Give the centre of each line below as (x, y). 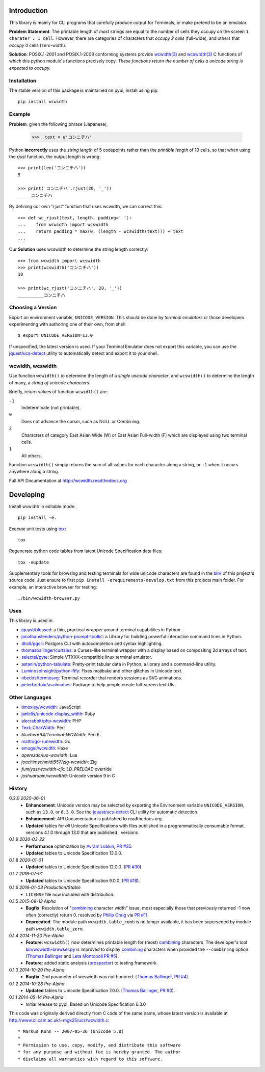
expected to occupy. (30, 68)
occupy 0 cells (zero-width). (38, 45)
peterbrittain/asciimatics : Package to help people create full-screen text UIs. (99, 684)
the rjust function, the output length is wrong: (55, 157)
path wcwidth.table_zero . (55, 929)
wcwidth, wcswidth (33, 366)
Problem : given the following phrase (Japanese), (58, 124)
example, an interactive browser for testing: (53, 587)
